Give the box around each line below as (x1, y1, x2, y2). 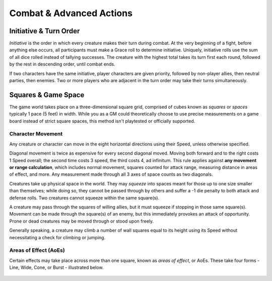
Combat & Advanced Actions (9, 8, 133, 19)
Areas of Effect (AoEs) (9, 247, 65, 254)
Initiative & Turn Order (9, 27, 80, 35)
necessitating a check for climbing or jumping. (9, 234, 106, 240)
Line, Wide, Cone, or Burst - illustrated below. (9, 264, 104, 270)
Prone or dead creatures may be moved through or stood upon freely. (9, 218, 154, 224)
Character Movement (9, 130, 63, 137)
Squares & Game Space (9, 91, 85, 99)
